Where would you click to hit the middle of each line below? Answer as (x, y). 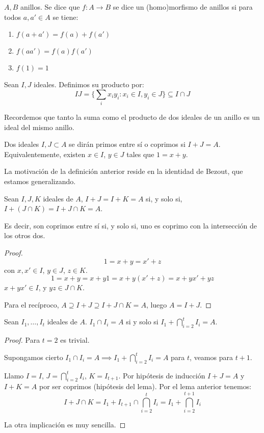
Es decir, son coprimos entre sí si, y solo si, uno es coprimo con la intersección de (131, 225)
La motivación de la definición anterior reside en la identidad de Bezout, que (124, 171)
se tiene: (65, 17)
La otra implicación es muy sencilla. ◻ (65, 425)
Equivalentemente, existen (45, 154)
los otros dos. (25, 235)
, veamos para (211, 357)
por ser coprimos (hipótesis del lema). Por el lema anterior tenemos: (146, 386)
